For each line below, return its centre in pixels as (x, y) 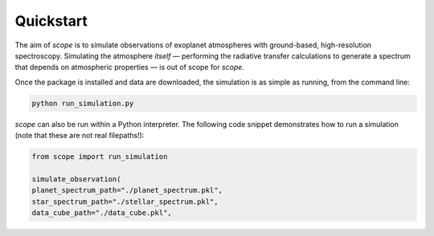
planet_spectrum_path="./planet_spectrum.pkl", (127, 190)
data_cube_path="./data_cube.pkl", (102, 213)
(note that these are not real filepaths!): (80, 136)
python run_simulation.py (83, 103)
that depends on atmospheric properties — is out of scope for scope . (130, 67)
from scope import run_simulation (100, 157)
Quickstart (51, 21)
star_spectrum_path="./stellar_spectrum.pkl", (125, 201)
